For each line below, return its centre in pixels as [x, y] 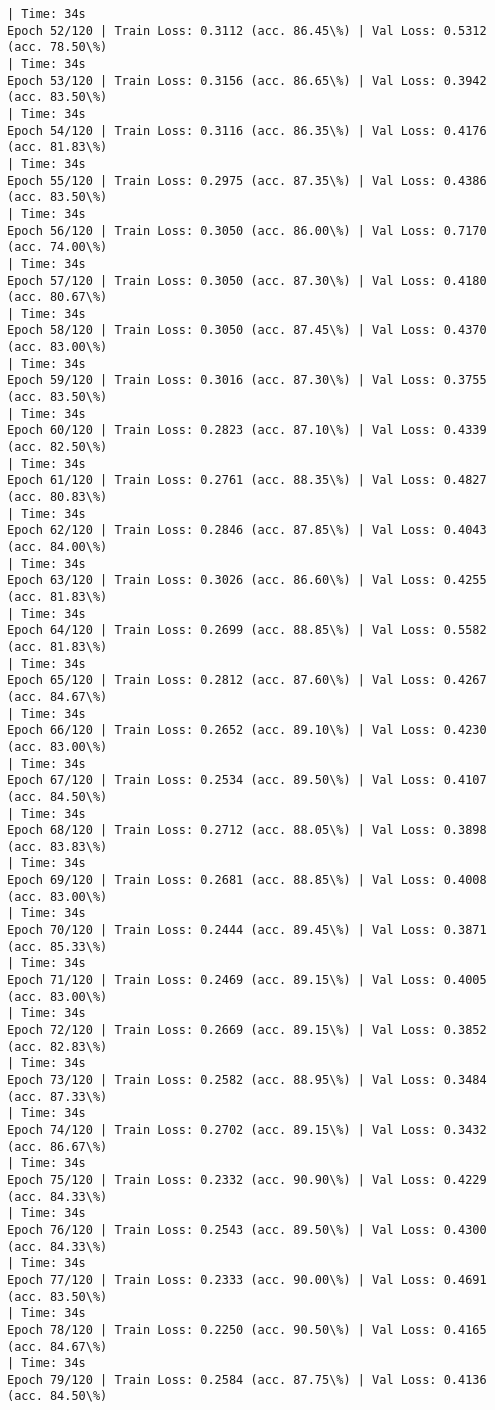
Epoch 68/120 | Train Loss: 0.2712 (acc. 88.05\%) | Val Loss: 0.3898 [247, 830]
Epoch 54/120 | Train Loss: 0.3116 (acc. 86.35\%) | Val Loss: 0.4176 [247, 130]
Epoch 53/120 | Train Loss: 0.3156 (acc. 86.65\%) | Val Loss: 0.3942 [247, 80]
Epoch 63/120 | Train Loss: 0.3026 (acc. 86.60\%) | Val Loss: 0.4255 [247, 580]
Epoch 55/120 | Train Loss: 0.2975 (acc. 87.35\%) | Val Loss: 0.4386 [247, 180]
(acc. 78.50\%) [57, 47]
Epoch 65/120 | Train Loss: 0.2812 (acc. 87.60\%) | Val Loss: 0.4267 [247, 680]
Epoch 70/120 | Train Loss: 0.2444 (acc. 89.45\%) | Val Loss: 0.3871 [247, 930]
